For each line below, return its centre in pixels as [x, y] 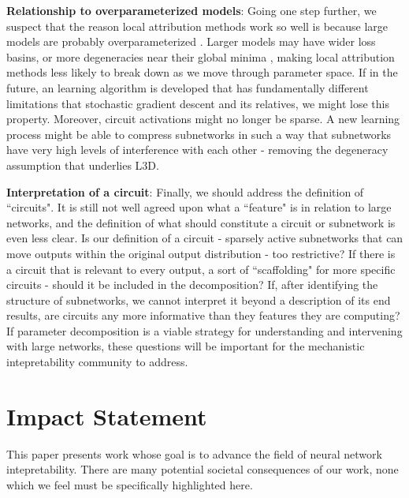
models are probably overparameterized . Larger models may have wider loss [191, 41]
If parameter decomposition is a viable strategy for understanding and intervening [204, 330]
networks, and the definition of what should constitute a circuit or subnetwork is [201, 222]
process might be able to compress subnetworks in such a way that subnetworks [199, 134]
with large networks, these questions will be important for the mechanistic [186, 346]
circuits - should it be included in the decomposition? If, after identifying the [192, 285]
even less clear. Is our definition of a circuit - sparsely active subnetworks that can [205, 238]
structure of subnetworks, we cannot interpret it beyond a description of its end [199, 300]
